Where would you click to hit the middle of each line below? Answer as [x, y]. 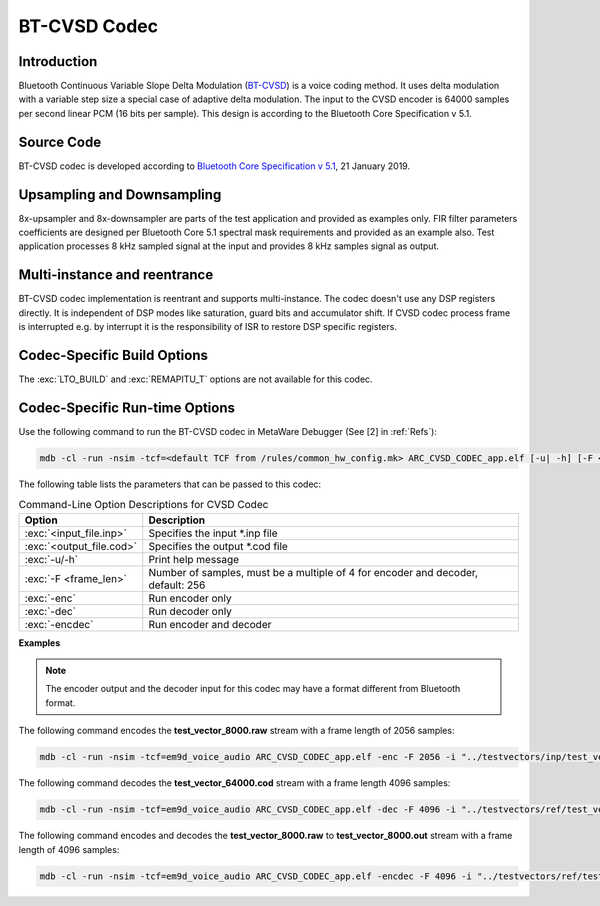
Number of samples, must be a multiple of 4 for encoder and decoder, [313, 572]
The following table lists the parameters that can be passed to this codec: [170, 484]
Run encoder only [190, 598]
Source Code [60, 141]
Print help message [194, 559]
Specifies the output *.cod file [218, 546]
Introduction [58, 61]
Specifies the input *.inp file [213, 533]
